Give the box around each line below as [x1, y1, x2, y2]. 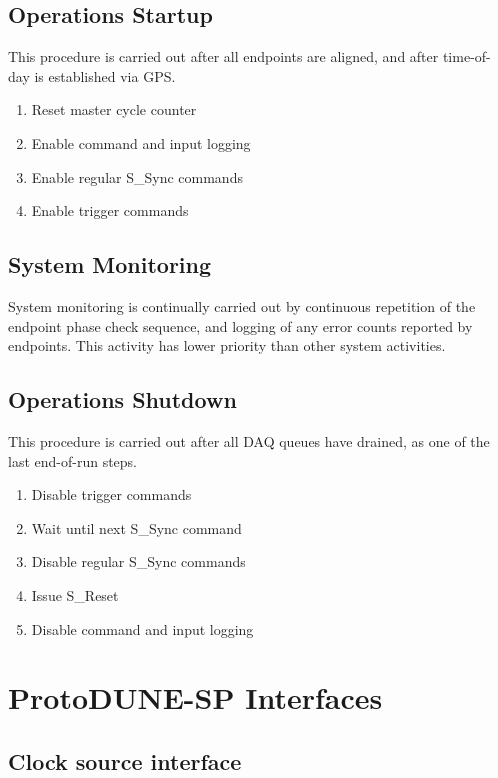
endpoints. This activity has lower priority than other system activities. [8, 335, 446, 356]
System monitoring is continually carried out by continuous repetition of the [8, 295, 476, 316]
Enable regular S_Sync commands [31, 166, 243, 187]
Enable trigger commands [31, 200, 189, 221]
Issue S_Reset [31, 584, 119, 605]
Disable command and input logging [31, 618, 254, 639]
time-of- [442, 46, 491, 67]
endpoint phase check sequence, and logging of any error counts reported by [8, 315, 473, 336]
